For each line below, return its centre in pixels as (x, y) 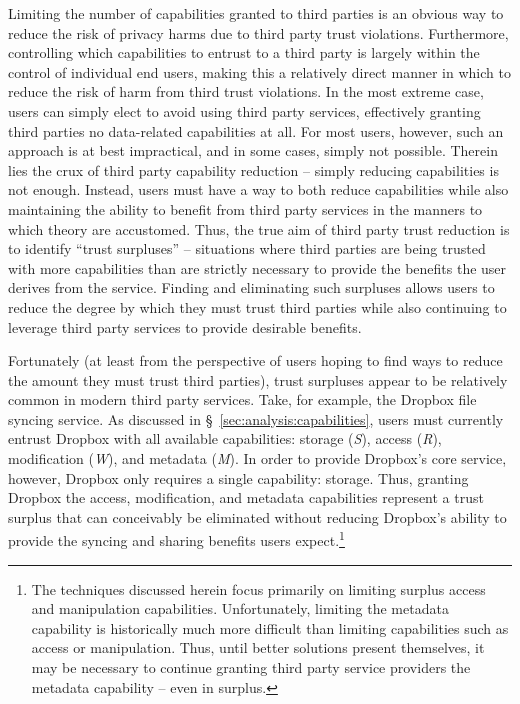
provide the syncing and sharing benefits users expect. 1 (176, 539)
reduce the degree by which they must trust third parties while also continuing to (257, 306)
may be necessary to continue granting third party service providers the (251, 667)
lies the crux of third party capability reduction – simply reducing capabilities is (253, 169)
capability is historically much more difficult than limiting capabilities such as (270, 627)
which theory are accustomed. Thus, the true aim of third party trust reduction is (259, 228)
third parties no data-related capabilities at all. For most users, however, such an (256, 130)
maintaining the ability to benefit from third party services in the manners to (245, 208)
